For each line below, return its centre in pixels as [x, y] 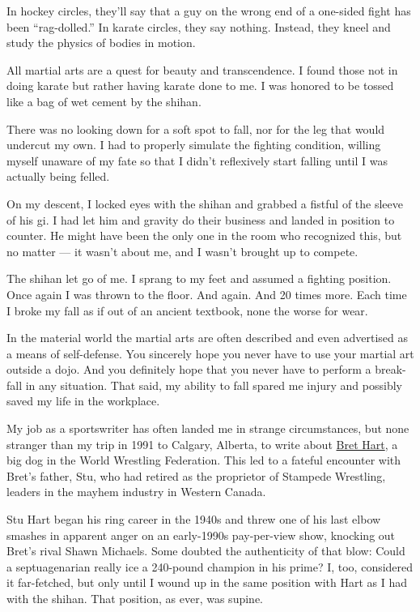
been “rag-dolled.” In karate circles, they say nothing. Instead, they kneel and [199, 26]
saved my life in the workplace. [83, 401]
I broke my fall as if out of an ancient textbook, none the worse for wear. [187, 310]
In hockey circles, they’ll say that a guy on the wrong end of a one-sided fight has [209, 11]
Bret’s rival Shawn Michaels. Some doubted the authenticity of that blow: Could [206, 551]
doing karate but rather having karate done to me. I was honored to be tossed [200, 86]
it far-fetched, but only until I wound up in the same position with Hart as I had [207, 582]
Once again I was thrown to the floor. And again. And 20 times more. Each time [207, 294]
